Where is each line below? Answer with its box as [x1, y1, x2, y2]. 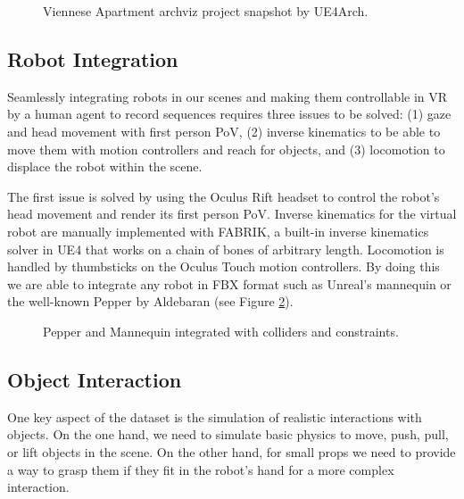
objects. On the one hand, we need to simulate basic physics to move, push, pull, [7, 425, 449, 444]
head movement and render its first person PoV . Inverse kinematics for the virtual [7, 204, 457, 223]
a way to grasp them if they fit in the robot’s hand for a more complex [7, 460, 394, 478]
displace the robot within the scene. [7, 157, 203, 176]
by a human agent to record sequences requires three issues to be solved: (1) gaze [7, 104, 452, 123]
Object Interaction [7, 365, 182, 393]
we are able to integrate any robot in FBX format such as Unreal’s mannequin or [7, 274, 452, 293]
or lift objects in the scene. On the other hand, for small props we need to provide [7, 442, 456, 461]
